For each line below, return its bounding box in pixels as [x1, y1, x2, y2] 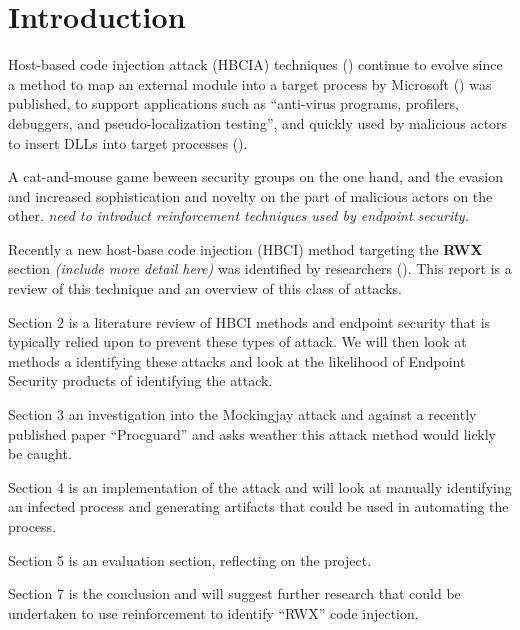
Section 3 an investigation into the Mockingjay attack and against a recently [8, 404, 477, 425]
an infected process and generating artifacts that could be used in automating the [8, 496, 509, 517]
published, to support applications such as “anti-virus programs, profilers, [8, 93, 459, 114]
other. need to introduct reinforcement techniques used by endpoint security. [8, 205, 469, 226]
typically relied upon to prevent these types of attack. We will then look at [8, 331, 467, 352]
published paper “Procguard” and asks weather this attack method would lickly [8, 423, 496, 444]
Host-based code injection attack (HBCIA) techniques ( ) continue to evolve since [8, 54, 503, 75]
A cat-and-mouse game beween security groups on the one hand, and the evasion [8, 166, 504, 187]
